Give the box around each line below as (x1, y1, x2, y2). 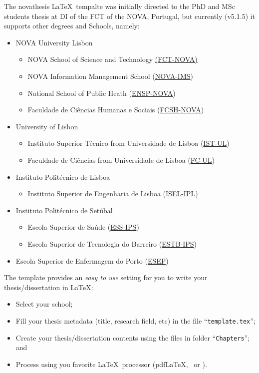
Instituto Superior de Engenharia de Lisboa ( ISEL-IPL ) (27, 188, 198, 199)
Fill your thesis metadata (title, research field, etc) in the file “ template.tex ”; (15, 315, 256, 326)
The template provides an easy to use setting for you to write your (4, 272, 208, 283)
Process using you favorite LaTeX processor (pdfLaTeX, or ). (15, 359, 207, 369)
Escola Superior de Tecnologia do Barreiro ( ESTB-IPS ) (27, 238, 197, 249)
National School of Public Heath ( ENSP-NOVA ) (27, 87, 176, 98)
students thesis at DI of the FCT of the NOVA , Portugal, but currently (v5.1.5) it (4, 10, 256, 21)
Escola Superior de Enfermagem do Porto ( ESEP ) (15, 255, 169, 266)
